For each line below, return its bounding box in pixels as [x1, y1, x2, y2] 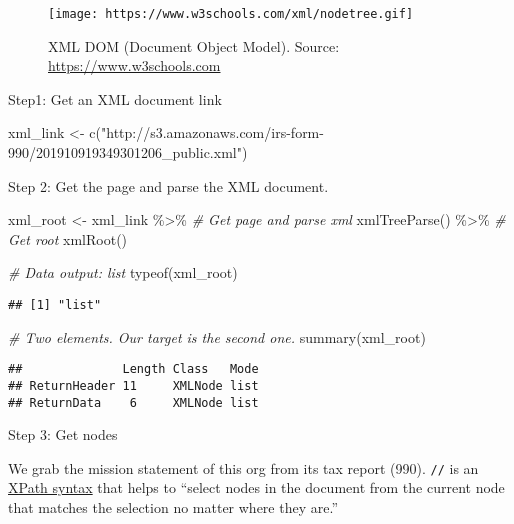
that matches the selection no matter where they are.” [8, 497, 338, 518]
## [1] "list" [8, 298, 102, 312]
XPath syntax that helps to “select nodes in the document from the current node [8, 477, 505, 498]
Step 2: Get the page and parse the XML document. [8, 175, 329, 196]
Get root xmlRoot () [8, 228, 128, 249]
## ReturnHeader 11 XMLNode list [8, 378, 259, 393]
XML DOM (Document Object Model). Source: [48, 35, 340, 56]
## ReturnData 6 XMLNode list [8, 395, 259, 410]
